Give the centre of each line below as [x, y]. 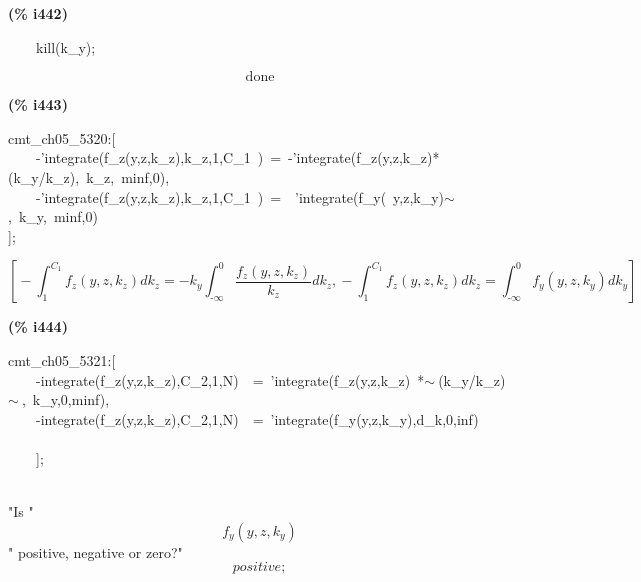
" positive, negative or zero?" [95, 551]
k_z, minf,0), [128, 176]
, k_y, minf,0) [53, 216]
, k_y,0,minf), [65, 399]
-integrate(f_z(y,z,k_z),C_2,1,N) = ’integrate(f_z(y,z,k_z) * [230, 379]
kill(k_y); [65, 46]
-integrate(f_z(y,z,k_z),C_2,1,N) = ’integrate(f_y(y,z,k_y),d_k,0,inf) [257, 418]
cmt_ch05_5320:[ [62, 137]
